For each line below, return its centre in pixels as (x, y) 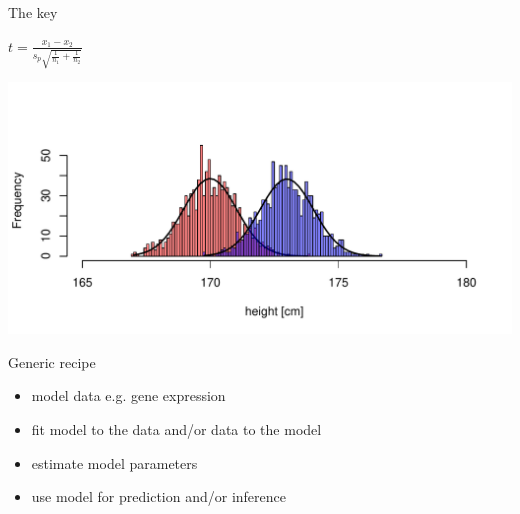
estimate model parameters (114, 462)
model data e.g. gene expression (128, 395)
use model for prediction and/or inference (158, 496)
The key (33, 12)
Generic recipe (52, 361)
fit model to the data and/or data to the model (176, 429)
